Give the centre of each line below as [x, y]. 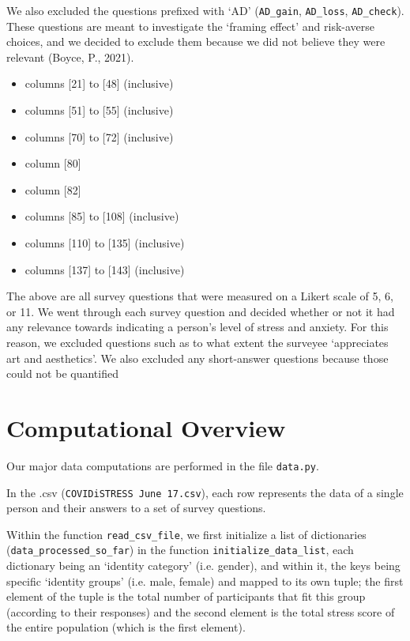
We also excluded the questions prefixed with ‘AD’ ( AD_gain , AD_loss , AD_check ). [205, 10]
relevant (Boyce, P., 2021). [70, 57]
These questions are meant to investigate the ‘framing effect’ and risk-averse [191, 26]
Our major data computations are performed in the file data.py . [163, 465]
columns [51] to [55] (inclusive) [99, 110]
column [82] [53, 189]
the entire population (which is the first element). [126, 627]
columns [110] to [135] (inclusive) [105, 243]
